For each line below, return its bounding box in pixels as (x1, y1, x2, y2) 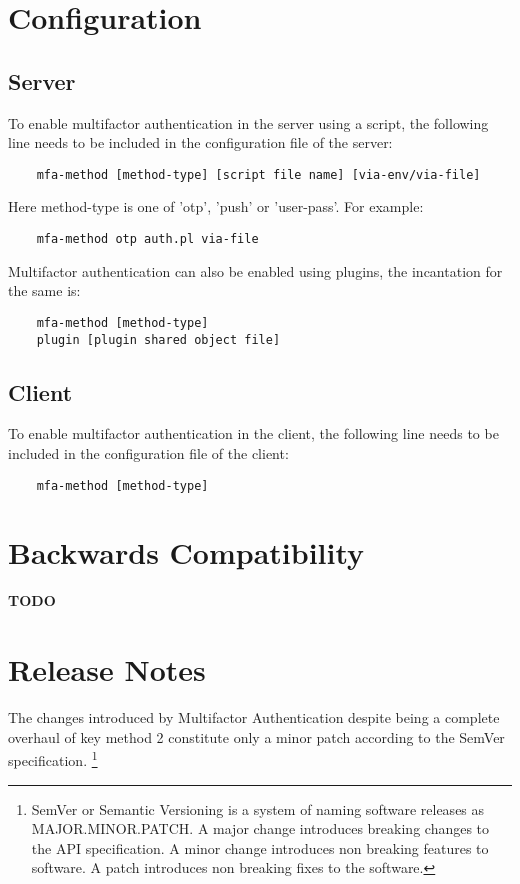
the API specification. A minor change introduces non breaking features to (31, 837, 489, 858)
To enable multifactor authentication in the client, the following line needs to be (8, 423, 499, 444)
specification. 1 (8, 747, 98, 770)
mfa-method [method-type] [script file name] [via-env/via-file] (36, 167, 481, 182)
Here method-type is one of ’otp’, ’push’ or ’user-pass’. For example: (8, 196, 424, 217)
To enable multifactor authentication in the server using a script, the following (8, 112, 489, 133)
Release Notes (8, 649, 206, 690)
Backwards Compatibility (8, 532, 365, 573)
